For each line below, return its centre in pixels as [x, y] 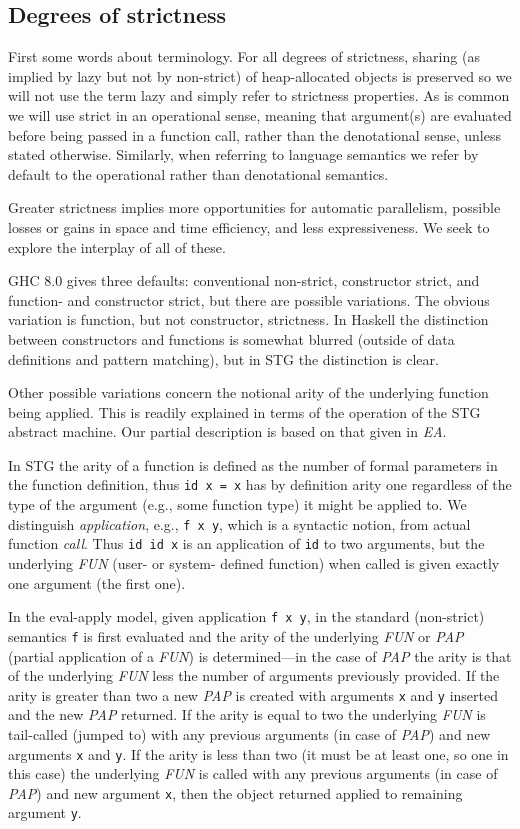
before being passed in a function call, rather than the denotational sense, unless [254, 134]
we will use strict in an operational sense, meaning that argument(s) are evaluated [260, 114]
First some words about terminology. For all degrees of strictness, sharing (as [244, 56]
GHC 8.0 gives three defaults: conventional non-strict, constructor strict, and [244, 280]
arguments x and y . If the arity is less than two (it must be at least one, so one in [258, 753]
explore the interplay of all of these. [117, 246]
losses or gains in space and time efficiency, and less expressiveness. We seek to [249, 226]
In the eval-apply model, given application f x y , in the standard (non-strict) [246, 616]
